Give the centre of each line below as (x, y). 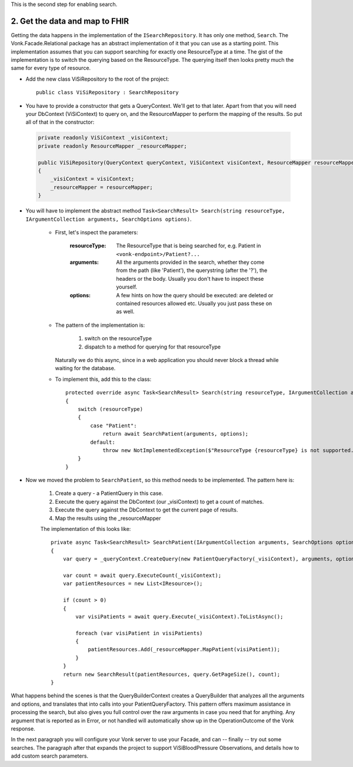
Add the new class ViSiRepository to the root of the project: (98, 79)
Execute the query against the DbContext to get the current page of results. (146, 510)
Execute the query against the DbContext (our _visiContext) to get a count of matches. (159, 502)
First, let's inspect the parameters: (96, 232)
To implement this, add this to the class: (103, 379)
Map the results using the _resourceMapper (108, 518)
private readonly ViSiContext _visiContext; (103, 138)
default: (103, 442)
